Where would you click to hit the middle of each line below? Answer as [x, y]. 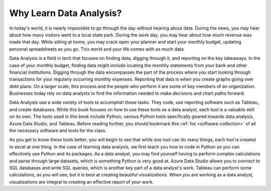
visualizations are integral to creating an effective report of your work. [82, 182]
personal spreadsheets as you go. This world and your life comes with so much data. [97, 49]
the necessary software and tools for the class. [58, 131]
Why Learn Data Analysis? [65, 13]
